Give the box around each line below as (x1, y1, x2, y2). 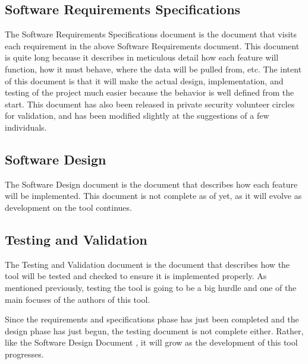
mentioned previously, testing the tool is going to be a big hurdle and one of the (5, 281, 297, 293)
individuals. (5, 121, 47, 133)
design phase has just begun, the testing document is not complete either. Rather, (5, 324, 304, 337)
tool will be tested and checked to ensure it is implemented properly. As (5, 270, 267, 282)
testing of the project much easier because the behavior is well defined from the (5, 86, 294, 99)
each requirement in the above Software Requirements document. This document (5, 39, 300, 52)
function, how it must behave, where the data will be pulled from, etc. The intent (5, 62, 302, 75)
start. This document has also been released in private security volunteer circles (5, 97, 295, 110)
